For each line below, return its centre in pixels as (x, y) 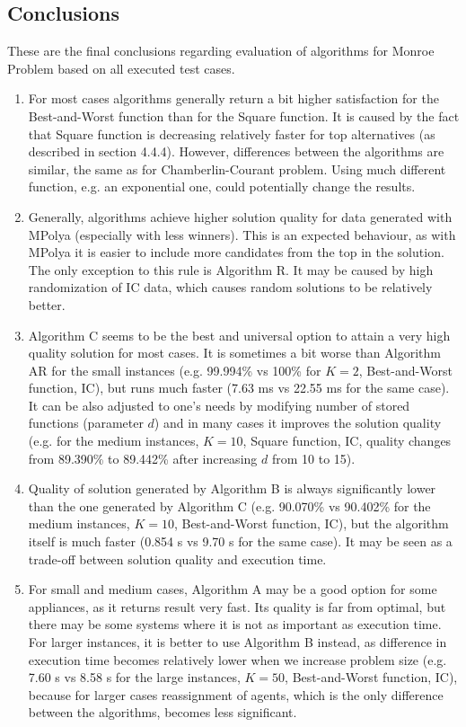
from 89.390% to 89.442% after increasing (143, 458)
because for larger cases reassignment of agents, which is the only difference (236, 694)
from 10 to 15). (313, 458)
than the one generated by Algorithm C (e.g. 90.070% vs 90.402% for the (229, 505)
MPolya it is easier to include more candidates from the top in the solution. (236, 252)
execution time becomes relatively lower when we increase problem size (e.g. (237, 659)
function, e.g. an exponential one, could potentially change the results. (222, 186)
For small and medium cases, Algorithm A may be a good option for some (233, 589)
